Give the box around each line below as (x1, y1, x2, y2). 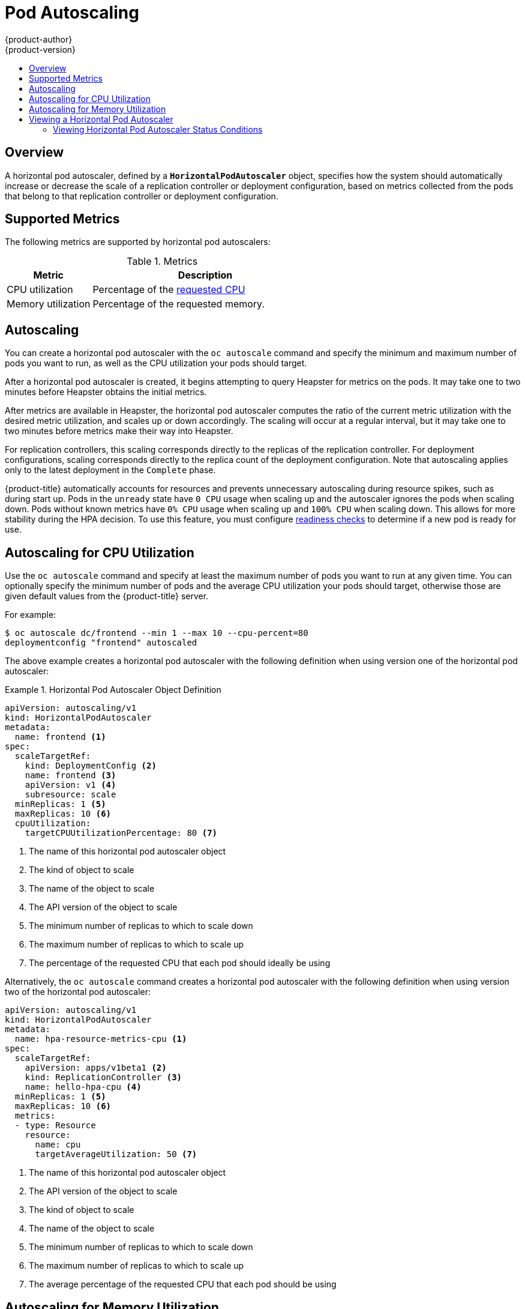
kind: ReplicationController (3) (25, 1072, 182, 1083)
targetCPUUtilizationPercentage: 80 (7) (25, 828, 218, 838)
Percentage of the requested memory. (92, 298, 265, 310)
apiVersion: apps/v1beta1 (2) (25, 1063, 167, 1073)
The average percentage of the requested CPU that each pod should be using (29, 1279, 337, 1290)
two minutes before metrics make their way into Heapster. (5, 426, 233, 437)
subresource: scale (25, 790, 116, 800)
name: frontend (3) (25, 770, 116, 781)
